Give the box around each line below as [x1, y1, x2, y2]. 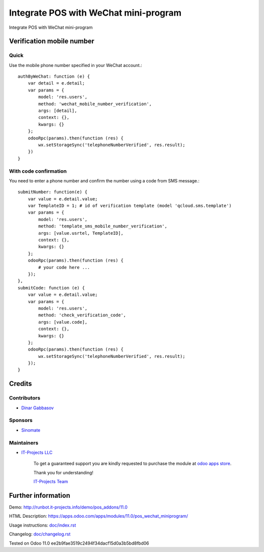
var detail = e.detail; [27, 81, 85, 86]
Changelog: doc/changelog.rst [9, 531, 71, 537]
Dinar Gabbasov [21, 405, 54, 411]
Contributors [9, 395, 41, 401]
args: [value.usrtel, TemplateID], [38, 230, 124, 236]
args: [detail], [38, 108, 77, 113]
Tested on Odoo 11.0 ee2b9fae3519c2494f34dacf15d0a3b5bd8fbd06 [9, 540, 149, 546]
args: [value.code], [38, 319, 88, 325]
